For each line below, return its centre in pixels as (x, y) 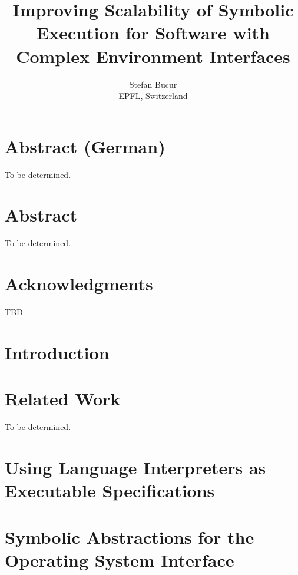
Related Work (63, 399)
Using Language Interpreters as (135, 467)
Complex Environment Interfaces (153, 56)
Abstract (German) (85, 146)
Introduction (57, 352)
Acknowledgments (79, 284)
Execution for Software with (153, 33)
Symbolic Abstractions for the (130, 536)
